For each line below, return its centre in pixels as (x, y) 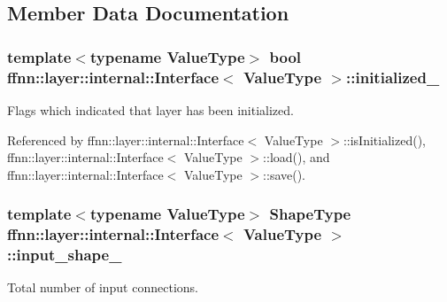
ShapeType (310, 214)
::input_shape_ (65, 255)
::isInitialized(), (384, 139)
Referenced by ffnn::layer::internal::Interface (126, 139)
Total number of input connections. (103, 287)
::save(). (285, 174)
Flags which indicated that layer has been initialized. (150, 109)
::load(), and (297, 157)
